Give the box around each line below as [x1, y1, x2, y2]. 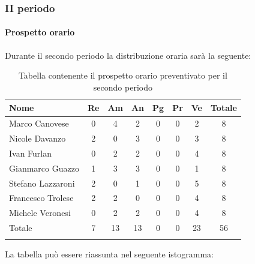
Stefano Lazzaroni [9, 176, 75, 189]
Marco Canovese [9, 117, 69, 130]
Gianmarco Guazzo [9, 161, 79, 174]
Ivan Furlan [9, 146, 52, 159]
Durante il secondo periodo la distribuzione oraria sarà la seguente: [5, 49, 251, 61]
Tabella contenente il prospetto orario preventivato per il [18, 69, 227, 82]
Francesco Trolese [9, 191, 74, 204]
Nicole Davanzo [9, 132, 66, 145]
